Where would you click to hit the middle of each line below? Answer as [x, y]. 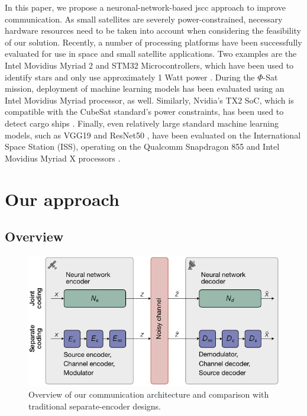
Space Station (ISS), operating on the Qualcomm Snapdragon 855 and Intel [142, 146]
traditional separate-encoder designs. [95, 406]
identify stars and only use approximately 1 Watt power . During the [130, 77]
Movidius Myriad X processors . [63, 158]
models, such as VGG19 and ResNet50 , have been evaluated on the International [153, 135]
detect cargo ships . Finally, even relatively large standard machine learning [142, 123]
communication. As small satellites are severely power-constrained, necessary [144, 19]
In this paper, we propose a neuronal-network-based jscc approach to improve [145, 7]
